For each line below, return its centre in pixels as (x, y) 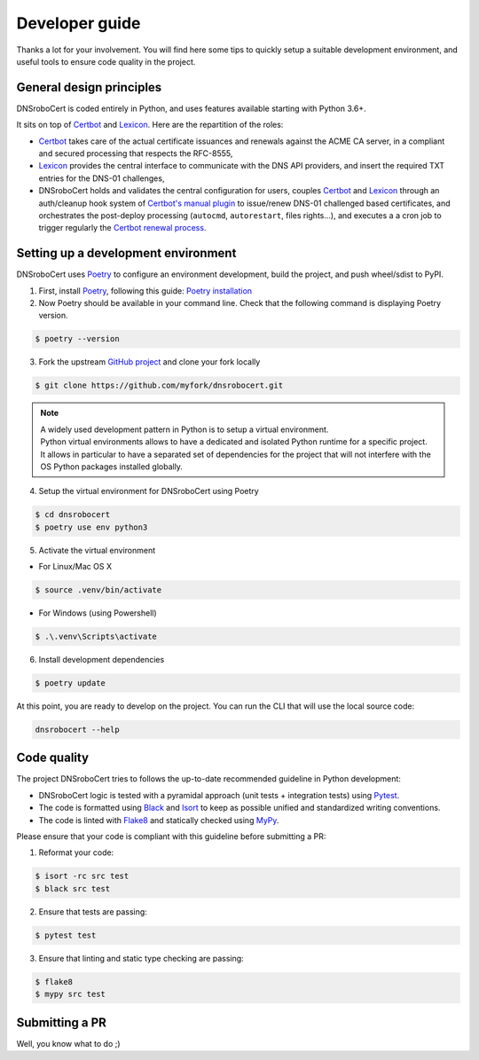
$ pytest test (66, 935)
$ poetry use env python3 (91, 527)
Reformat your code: (76, 852)
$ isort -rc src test (82, 876)
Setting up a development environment (126, 253)
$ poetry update (71, 683)
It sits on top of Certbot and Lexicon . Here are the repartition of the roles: (150, 125)
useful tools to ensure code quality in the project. (106, 61)
